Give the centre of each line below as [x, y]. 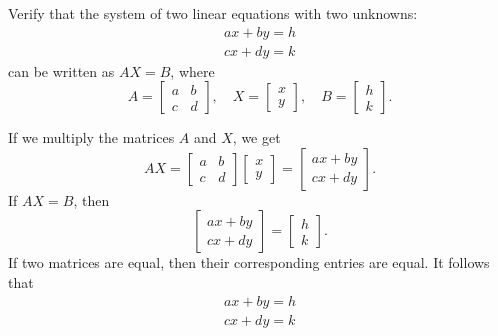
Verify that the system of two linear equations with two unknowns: [213, 13]
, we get [256, 137]
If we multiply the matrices [91, 137]
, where [192, 70]
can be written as [61, 70]
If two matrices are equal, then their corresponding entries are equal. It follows [249, 262]
